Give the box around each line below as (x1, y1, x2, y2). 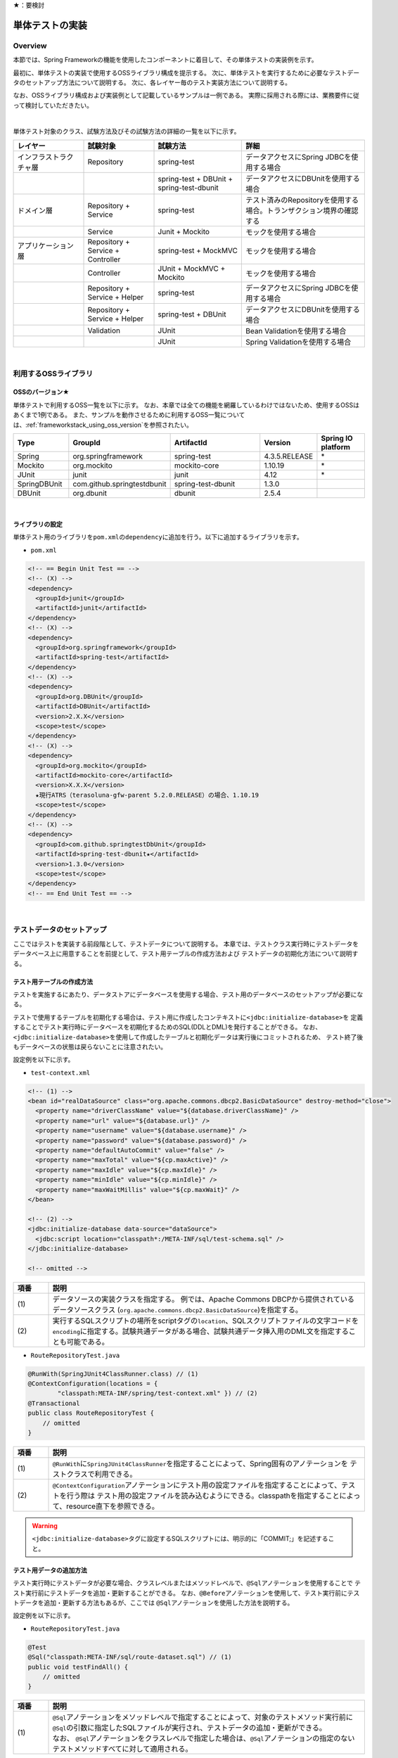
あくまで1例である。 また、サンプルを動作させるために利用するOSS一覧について (13, 411, 245, 419)
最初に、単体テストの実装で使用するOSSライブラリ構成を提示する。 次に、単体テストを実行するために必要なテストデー (13, 68, 360, 77)
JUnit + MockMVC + (158, 264, 226, 274)
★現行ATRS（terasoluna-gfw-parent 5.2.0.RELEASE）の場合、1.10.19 (35, 791, 259, 799)
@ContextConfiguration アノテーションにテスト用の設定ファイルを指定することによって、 (52, 1480, 342, 1490)
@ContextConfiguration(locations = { (27, 1380, 158, 1388)
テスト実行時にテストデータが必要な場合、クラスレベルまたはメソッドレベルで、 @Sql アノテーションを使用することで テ (13, 1579, 361, 1587)
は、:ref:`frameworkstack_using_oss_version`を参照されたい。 (13, 421, 193, 429)
